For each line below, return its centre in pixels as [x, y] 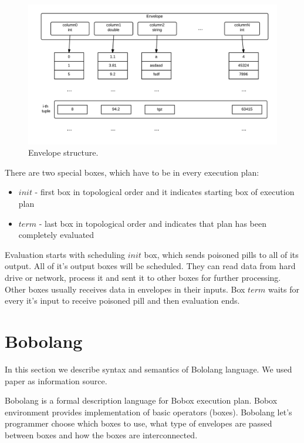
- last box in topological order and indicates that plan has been [153, 223]
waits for [283, 289]
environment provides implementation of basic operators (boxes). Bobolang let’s [148, 412]
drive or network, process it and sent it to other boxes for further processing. [143, 278]
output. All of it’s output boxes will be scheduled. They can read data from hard [150, 266]
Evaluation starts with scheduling [65, 254]
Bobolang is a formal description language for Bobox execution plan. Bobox [141, 400]
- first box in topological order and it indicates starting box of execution [165, 192]
